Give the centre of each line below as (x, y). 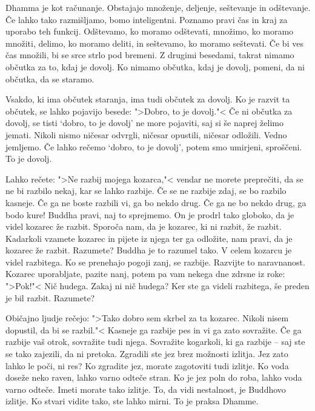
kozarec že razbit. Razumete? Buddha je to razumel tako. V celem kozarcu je (149, 250)
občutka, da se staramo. (50, 79)
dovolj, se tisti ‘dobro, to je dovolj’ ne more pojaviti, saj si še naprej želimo (145, 123)
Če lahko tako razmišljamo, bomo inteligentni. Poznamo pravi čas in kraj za (147, 19)
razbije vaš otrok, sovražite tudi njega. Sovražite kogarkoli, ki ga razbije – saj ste (155, 342)
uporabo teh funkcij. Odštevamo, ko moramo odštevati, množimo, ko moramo (150, 31)
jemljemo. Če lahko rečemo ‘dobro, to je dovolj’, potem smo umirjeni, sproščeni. (154, 146)
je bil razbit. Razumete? (50, 297)
